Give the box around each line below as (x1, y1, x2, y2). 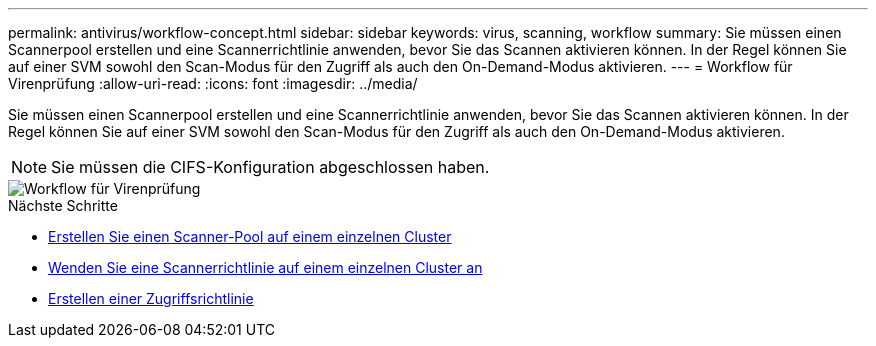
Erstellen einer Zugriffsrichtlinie (48, 290, 254, 307)
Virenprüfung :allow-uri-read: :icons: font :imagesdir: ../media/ (8, 75, 418, 92)
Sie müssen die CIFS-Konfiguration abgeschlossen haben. (51, 157, 490, 177)
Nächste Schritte (8, 197, 118, 214)
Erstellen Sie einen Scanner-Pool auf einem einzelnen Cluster (48, 228, 452, 245)
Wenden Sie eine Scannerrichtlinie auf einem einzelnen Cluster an (48, 259, 483, 276)
